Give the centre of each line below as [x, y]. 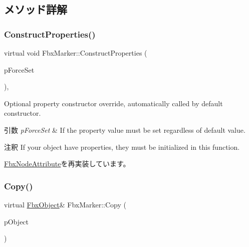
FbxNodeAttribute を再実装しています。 [67, 164]
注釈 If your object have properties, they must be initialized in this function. [122, 147]
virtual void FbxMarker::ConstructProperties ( [76, 53]
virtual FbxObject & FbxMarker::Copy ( [65, 204]
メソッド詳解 [36, 9]
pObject [17, 221]
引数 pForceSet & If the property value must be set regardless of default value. [125, 130]
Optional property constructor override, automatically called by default [113, 103]
